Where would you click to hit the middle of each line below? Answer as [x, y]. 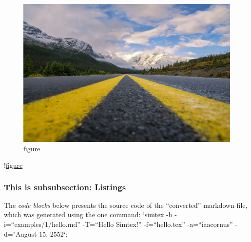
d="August [20, 233]
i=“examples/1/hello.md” [42, 224]
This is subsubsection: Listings [65, 187]
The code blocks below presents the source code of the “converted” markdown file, [126, 205]
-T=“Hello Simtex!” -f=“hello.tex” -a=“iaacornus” [158, 224]
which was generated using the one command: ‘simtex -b [88, 214]
